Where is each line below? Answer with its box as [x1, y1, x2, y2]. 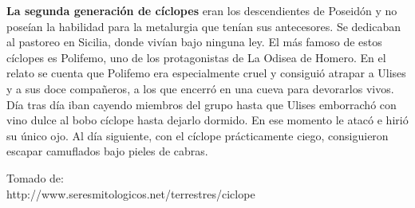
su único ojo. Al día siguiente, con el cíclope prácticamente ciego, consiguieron [6, 127, 389, 143]
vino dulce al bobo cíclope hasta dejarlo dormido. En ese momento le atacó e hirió [6, 112, 409, 128]
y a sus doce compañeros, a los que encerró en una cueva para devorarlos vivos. [6, 80, 394, 96]
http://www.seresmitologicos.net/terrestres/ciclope [6, 185, 255, 202]
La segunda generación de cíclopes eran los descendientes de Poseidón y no [6, 2, 397, 18]
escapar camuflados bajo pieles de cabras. [6, 143, 208, 159]
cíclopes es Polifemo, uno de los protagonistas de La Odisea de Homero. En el [6, 49, 386, 65]
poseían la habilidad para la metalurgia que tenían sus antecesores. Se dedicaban [6, 18, 401, 34]
